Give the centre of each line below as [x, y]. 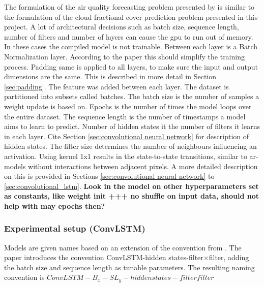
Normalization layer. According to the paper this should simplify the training [124, 56]
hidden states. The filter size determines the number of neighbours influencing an [130, 146]
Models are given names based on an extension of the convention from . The [123, 247]
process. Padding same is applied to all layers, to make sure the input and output [131, 66]
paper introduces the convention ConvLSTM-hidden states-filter [104, 257]
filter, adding [229, 257]
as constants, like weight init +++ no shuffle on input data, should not [132, 196]
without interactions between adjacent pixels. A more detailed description [143, 166]
